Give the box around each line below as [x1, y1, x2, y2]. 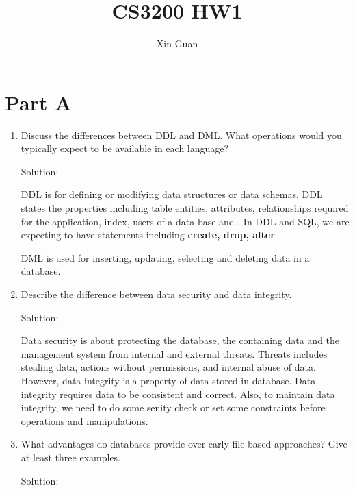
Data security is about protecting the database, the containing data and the [21, 333, 340, 347]
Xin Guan [156, 36, 198, 51]
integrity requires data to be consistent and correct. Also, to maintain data [21, 387, 335, 401]
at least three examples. [21, 450, 121, 464]
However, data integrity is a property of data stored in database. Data [21, 373, 316, 387]
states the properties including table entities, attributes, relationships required [21, 201, 349, 215]
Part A [5, 88, 72, 116]
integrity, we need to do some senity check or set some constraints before [21, 400, 326, 415]
